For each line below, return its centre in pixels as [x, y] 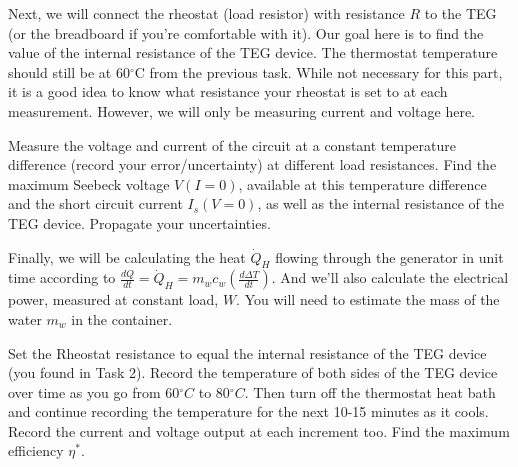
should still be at [60, 71]
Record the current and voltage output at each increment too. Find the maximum [259, 430]
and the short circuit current [95, 203]
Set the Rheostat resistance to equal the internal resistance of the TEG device [247, 352]
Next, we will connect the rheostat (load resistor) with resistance [206, 13]
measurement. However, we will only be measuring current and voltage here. [242, 110]
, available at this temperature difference [362, 183]
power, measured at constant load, [113, 299]
